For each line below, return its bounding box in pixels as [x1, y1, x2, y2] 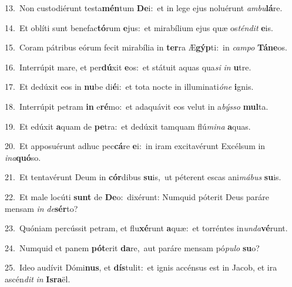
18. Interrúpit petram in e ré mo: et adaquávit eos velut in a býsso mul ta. [5, 100, 268, 112]
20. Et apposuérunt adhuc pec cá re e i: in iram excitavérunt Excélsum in [5, 140, 266, 152]
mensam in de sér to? [5, 202, 78, 214]
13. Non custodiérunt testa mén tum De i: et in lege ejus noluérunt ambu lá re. [5, 2, 283, 13]
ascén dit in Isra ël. [5, 272, 71, 285]
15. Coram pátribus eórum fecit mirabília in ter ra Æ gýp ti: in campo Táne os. [5, 41, 287, 53]
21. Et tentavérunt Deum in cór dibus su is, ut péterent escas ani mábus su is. [5, 171, 281, 183]
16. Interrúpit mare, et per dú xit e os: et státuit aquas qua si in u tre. [5, 60, 251, 73]
